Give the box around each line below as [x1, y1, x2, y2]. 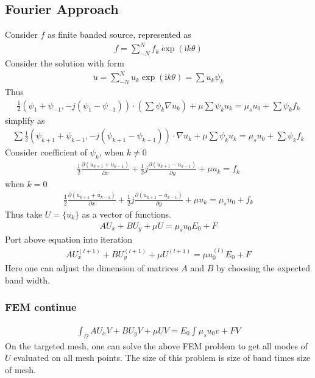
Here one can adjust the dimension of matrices [5, 262, 179, 274]
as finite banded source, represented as [47, 28, 191, 41]
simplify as [5, 113, 45, 126]
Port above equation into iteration [5, 233, 133, 246]
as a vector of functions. [82, 208, 171, 220]
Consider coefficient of [5, 146, 88, 159]
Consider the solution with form [5, 57, 124, 70]
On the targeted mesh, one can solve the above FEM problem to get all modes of [5, 339, 308, 352]
